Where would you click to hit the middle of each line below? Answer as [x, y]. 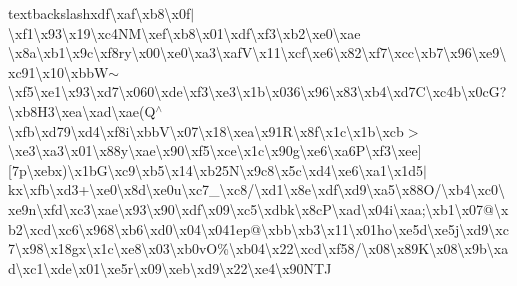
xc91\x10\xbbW [58, 71]
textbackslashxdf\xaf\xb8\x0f [99, 13]
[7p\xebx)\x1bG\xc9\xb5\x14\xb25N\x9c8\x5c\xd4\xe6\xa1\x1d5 [216, 169]
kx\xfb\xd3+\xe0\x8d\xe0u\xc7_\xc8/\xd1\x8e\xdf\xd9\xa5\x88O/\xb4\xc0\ [257, 189]
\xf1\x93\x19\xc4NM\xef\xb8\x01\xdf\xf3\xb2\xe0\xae [184, 32]
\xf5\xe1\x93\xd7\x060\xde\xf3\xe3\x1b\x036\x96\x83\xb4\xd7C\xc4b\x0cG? [257, 91]
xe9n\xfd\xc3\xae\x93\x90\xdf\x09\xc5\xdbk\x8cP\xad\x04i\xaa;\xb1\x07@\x [258, 208]
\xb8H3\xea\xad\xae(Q [82, 110]
